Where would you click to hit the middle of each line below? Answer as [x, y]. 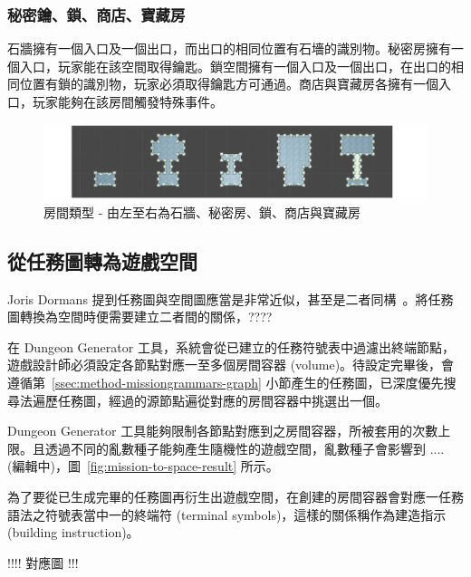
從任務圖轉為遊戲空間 [102, 260]
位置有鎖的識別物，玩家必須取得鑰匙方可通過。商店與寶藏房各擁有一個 [229, 84]
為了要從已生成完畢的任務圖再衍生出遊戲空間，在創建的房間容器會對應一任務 [235, 497]
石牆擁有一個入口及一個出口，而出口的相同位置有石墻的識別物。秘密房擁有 [229, 48]
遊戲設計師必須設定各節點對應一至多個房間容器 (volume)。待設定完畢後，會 [231, 365]
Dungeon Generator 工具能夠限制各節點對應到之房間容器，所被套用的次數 [223, 431]
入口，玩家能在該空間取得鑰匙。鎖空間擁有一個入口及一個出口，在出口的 [235, 66]
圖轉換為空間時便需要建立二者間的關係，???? [140, 317]
